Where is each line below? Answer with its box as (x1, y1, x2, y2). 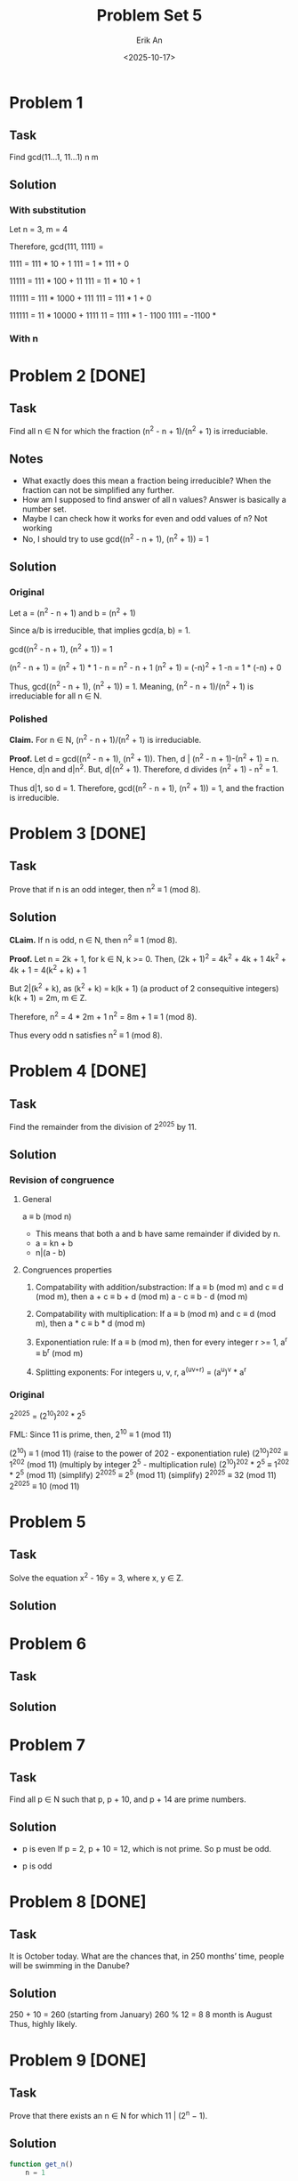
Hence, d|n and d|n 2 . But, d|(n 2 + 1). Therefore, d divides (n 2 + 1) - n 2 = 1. (9, 763, 278, 775)
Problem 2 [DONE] (9, 366, 147, 385)
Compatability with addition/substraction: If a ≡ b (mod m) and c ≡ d (35, 1282, 284, 1293)
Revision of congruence (9, 1174, 115, 1186)
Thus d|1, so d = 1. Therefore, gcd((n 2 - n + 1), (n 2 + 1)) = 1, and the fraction (9, 781, 285, 793)
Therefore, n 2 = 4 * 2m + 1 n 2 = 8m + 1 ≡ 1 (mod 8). (9, 1009, 197, 1022)
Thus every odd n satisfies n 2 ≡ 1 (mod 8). (9, 1029, 163, 1041)
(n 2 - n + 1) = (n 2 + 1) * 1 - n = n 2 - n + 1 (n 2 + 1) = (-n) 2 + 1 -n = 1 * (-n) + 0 (9, 660, 282, 673)
